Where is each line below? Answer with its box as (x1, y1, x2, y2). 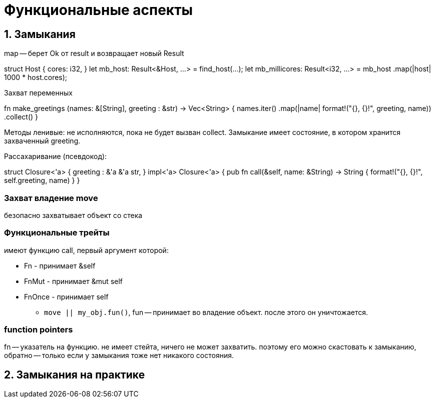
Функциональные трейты (4, 227, 110, 238)
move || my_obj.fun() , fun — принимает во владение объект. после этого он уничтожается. (44, 307, 368, 316)
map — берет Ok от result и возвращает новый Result (4, 49, 184, 58)
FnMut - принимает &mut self (24, 276, 123, 285)
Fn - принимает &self (24, 261, 96, 270)
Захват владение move (4, 192, 98, 203)
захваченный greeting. (4, 136, 81, 145)
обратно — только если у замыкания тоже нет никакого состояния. (4, 351, 234, 360)
